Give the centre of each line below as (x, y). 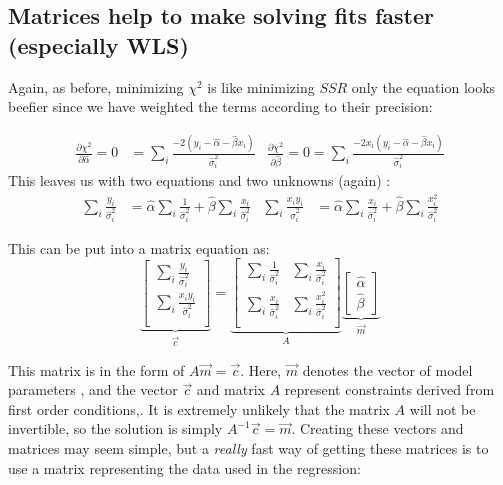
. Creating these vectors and (377, 428)
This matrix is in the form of (96, 369)
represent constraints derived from (389, 389)
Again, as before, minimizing (96, 86)
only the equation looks (423, 86)
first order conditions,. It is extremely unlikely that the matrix (199, 408)
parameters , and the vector (93, 389)
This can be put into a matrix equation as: (139, 247)
